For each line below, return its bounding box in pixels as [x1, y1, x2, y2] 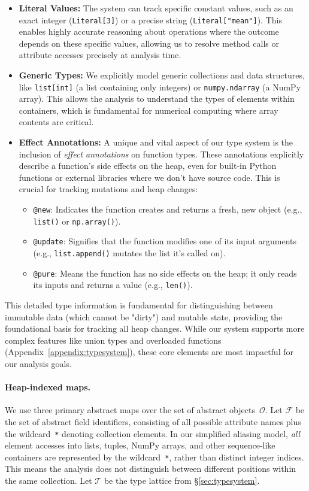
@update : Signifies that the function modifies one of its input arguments [33, 235, 296, 247]
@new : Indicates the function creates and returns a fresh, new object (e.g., [33, 203, 302, 216]
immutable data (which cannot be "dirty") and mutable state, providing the [5, 310, 283, 323]
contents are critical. [19, 116, 94, 128]
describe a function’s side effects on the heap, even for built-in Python [19, 159, 277, 172]
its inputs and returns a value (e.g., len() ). [33, 278, 193, 291]
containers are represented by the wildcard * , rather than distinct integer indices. [5, 450, 304, 463]
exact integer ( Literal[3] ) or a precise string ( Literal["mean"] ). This [19, 13, 282, 26]
